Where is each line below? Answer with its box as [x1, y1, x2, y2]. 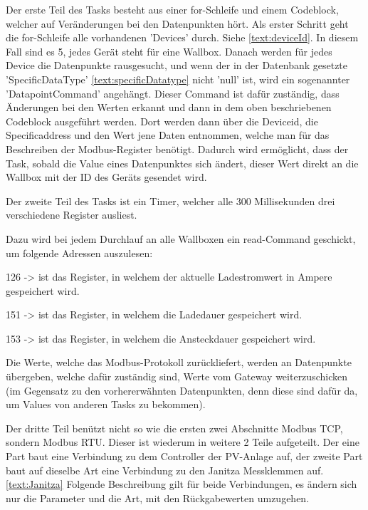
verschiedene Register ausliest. [6, 207, 137, 222]
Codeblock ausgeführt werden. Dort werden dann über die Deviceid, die [6, 113, 318, 128]
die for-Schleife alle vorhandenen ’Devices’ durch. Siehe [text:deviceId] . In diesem [6, 30, 359, 45]
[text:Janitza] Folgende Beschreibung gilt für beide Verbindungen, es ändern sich [6, 477, 357, 491]
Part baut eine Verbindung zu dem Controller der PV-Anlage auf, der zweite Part [6, 449, 363, 464]
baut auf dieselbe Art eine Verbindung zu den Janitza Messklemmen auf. [6, 462, 324, 477]
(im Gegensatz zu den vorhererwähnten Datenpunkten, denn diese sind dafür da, [6, 382, 358, 397]
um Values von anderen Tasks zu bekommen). [6, 397, 206, 412]
